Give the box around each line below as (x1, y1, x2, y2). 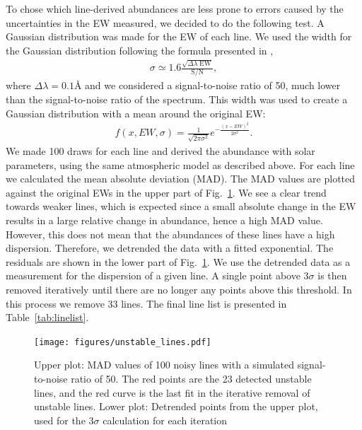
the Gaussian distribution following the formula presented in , (6, 42, 274, 57)
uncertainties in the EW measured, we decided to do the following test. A (6, 15, 325, 30)
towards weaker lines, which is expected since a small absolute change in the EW (6, 199, 356, 214)
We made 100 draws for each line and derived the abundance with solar (6, 144, 315, 158)
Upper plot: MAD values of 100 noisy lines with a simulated (34, 357, 295, 372)
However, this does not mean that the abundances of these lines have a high (6, 226, 335, 241)
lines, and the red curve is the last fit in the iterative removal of (34, 385, 310, 400)
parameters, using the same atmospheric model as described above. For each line (6, 157, 355, 172)
